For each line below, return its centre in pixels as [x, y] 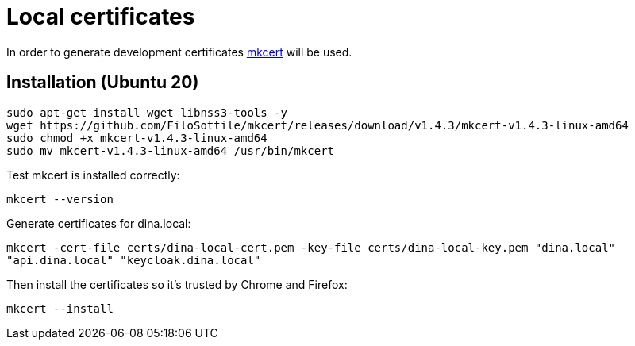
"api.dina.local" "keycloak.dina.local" [134, 260]
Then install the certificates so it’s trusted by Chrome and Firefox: [177, 284]
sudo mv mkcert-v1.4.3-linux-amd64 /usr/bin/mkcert [171, 150]
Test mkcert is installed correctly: [93, 175]
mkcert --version [60, 199]
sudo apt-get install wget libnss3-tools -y [147, 112]
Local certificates [101, 17]
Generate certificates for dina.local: [99, 223]
